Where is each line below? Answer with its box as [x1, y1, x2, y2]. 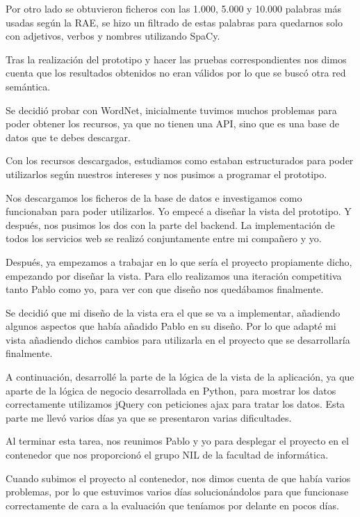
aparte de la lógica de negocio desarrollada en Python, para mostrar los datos [6, 383, 336, 397]
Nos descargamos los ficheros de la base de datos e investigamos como [6, 190, 302, 205]
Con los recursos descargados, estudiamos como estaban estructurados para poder [6, 153, 354, 168]
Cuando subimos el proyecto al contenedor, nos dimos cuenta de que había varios [6, 470, 351, 485]
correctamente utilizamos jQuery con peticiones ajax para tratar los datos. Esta [6, 397, 345, 411]
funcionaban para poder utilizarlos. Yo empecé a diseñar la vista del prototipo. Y [6, 204, 352, 218]
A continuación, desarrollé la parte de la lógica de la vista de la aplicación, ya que [6, 369, 354, 384]
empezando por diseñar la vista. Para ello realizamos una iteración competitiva [6, 268, 342, 283]
